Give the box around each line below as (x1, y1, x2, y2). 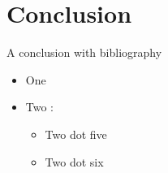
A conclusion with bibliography (6, 44, 162, 61)
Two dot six (45, 153, 104, 170)
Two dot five (45, 125, 107, 142)
